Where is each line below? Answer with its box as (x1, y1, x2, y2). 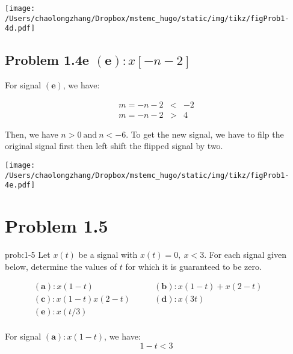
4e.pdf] (5, 181, 35, 190)
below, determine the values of (5, 260, 117, 272)
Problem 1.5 (5, 213, 108, 238)
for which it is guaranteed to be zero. (125, 260, 262, 272)
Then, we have (5, 127, 58, 140)
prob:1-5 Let (5, 248, 51, 261)
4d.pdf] (5, 24, 35, 33)
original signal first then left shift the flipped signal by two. (5, 139, 223, 152)
